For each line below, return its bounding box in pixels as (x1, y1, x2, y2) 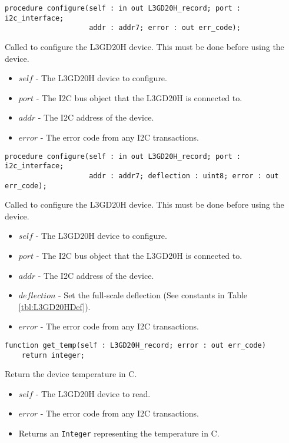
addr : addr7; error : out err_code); (89, 24, 241, 32)
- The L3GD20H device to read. (35, 387, 151, 399)
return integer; (21, 351, 85, 359)
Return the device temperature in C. (5, 368, 137, 380)
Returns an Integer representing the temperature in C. (18, 427, 220, 439)
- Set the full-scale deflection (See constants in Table (58, 289, 248, 301)
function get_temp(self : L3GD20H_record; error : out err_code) (5, 341, 266, 349)
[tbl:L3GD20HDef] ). (18, 300, 91, 312)
